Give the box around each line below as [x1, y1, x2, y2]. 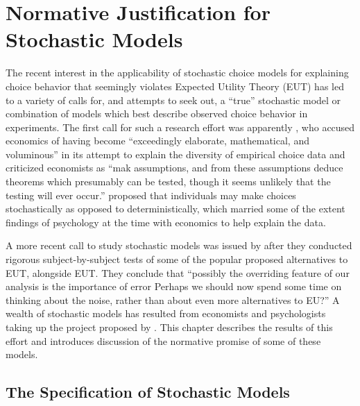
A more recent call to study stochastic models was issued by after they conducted [6, 238, 352, 253]
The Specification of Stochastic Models [6, 381, 290, 403]
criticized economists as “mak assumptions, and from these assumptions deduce [6, 160, 343, 175]
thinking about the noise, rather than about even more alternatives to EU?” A [6, 292, 340, 307]
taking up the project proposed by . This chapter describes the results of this [6, 320, 333, 334]
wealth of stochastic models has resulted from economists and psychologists [6, 306, 326, 321]
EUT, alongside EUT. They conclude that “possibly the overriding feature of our [6, 265, 350, 280]
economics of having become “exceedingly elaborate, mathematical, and [6, 133, 309, 148]
